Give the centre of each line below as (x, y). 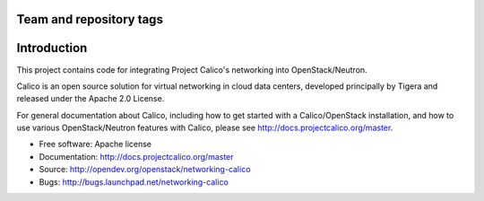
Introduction (52, 48)
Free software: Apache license (95, 144)
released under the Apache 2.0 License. (91, 99)
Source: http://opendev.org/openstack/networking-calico (145, 170)
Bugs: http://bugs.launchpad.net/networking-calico (134, 182)
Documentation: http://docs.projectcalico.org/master (136, 156)
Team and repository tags (90, 19)
